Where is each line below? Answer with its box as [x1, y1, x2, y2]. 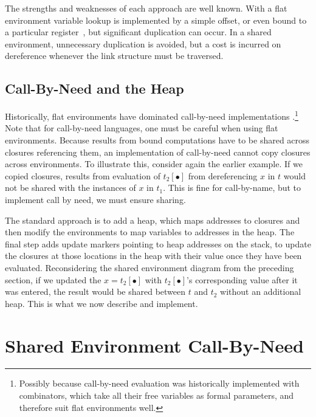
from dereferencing [188, 169, 258, 182]
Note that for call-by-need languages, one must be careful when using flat [5, 122, 278, 134]
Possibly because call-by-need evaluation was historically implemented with [19, 377, 300, 390]
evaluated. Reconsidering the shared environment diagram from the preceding [5, 261, 294, 274]
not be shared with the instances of [5, 181, 136, 194]
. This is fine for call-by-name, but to [163, 181, 301, 194]
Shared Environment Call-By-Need [5, 333, 304, 357]
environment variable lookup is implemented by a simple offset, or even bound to [5, 13, 307, 26]
